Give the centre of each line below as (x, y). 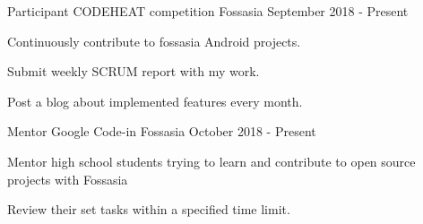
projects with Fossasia (68, 179)
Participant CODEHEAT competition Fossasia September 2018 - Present (208, 11)
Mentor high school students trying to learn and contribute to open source (211, 161)
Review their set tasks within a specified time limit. (149, 209)
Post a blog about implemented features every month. (155, 101)
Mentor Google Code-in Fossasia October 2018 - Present (162, 131)
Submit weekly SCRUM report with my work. (134, 71)
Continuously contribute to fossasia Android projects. (154, 41)
